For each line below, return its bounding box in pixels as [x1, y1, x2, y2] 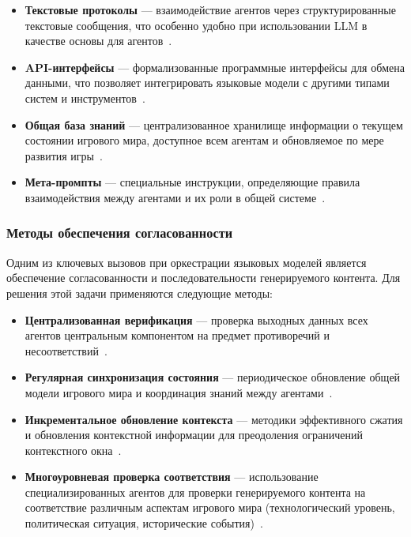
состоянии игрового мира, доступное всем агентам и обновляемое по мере [25, 132, 384, 148]
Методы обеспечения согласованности [6, 223, 233, 242]
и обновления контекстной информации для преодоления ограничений [25, 426, 363, 443]
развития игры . [25, 147, 103, 163]
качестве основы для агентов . [25, 32, 172, 49]
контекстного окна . [25, 441, 122, 458]
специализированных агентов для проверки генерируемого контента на [25, 483, 366, 500]
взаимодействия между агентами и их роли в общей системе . [25, 189, 326, 205]
